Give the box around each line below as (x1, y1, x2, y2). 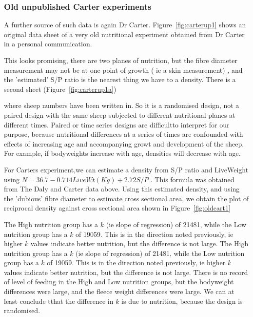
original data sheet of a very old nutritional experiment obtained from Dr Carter (4, 29, 245, 39)
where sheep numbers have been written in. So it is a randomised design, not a (4, 100, 239, 110)
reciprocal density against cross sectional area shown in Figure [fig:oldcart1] (4, 203, 231, 213)
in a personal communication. (4, 39, 92, 49)
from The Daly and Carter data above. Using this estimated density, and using (4, 184, 240, 194)
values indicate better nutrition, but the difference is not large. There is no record (4, 267, 248, 277)
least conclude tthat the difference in (4, 296, 114, 306)
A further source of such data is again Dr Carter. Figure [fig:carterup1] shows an (4, 20, 246, 30)
